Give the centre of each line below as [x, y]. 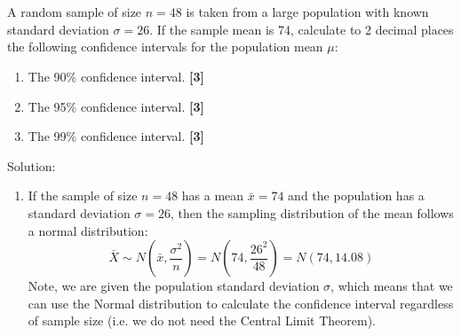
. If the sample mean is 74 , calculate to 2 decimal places [302, 29]
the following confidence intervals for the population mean [165, 47]
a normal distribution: [88, 230]
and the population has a [356, 195]
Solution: [32, 165]
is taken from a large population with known [307, 12]
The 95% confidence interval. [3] [116, 106]
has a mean [213, 195]
